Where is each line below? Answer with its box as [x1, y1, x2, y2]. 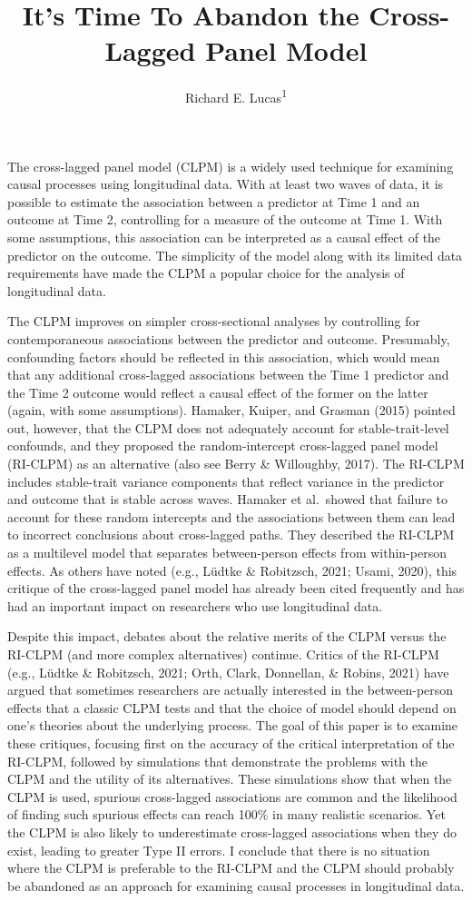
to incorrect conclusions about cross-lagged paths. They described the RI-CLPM [7, 525, 455, 544]
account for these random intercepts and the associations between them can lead [7, 507, 456, 526]
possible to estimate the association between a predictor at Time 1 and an [7, 192, 420, 211]
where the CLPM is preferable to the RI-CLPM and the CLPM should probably [7, 858, 455, 877]
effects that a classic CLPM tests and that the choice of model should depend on [7, 698, 457, 717]
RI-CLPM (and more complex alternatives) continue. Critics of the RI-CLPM [7, 645, 439, 663]
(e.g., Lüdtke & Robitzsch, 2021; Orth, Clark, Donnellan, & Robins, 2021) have [7, 662, 449, 681]
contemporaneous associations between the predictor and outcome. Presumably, [7, 329, 450, 348]
